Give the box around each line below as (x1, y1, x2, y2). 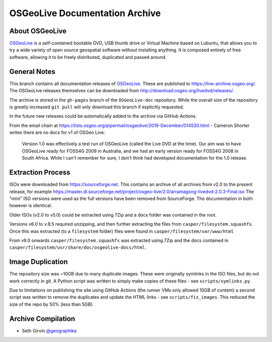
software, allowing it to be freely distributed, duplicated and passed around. (9, 54, 167, 60)
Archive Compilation (9, 314, 76, 323)
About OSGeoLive (9, 27, 66, 35)
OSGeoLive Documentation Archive (9, 8, 161, 19)
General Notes (9, 67, 55, 76)
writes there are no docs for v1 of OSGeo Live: (9, 129, 105, 135)
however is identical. (9, 202, 52, 209)
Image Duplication (9, 257, 68, 266)
